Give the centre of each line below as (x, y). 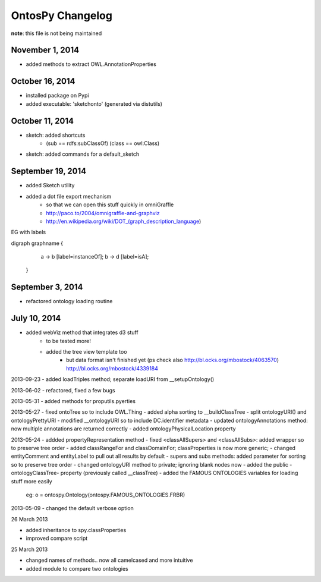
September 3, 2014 (47, 287)
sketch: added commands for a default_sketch (83, 154)
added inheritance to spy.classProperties (76, 530)
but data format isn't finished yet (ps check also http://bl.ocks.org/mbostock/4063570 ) (173, 360)
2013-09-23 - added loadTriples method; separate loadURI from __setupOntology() (113, 379)
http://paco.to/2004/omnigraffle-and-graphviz (103, 213)
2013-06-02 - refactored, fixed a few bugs (63, 390)
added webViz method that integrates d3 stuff (82, 332)
